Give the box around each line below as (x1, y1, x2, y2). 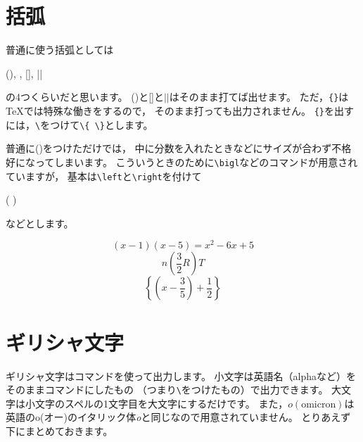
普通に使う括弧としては (6, 42, 114, 57)
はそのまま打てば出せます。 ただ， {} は (169, 89, 349, 104)
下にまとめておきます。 (6, 424, 113, 438)
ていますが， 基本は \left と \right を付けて (6, 168, 202, 183)
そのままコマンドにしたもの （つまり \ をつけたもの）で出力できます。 (6, 382, 329, 397)
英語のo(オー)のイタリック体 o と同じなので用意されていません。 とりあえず (6, 410, 351, 424)
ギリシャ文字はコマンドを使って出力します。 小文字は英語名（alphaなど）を (6, 368, 357, 383)
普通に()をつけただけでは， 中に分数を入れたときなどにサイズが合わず (6, 141, 332, 156)
